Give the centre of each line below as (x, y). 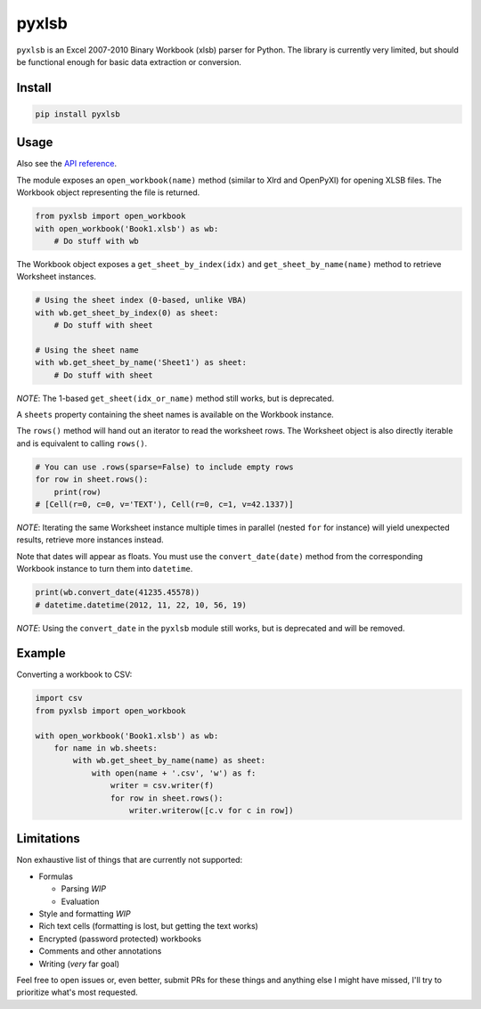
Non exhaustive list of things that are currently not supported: (130, 860)
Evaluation (80, 901)
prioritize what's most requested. (77, 992)
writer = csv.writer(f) (162, 785)
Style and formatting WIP (85, 914)
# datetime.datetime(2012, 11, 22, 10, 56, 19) (141, 605)
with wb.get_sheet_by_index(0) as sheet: (127, 313)
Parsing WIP (84, 889)
